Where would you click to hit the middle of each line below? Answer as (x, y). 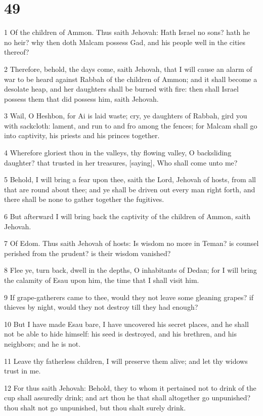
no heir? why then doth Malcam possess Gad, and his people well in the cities (125, 42)
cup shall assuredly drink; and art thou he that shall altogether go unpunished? (127, 398)
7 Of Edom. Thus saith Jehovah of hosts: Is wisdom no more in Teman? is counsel (131, 243)
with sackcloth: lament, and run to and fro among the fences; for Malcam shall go (131, 125)
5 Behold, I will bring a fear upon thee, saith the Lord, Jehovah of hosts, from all (130, 179)
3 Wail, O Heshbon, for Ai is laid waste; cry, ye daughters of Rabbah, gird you (126, 116)
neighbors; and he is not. (42, 343)
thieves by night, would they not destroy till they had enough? (101, 307)
